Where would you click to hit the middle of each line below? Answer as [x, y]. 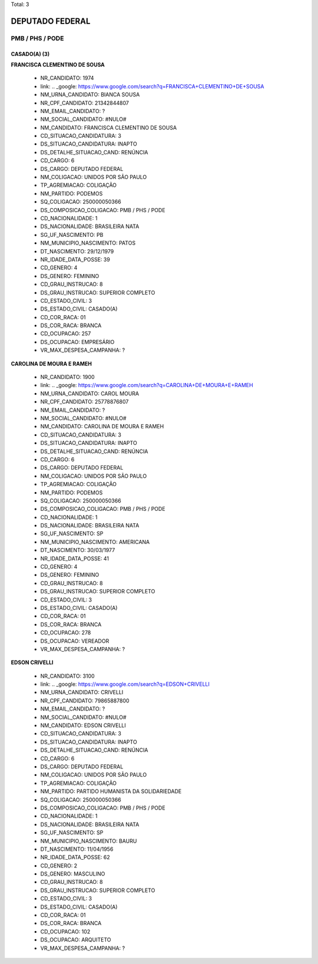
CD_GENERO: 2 [59, 866]
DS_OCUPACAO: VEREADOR [75, 641]
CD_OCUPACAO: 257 [66, 334]
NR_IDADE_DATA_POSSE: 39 [75, 259]
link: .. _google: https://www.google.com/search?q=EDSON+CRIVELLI [125, 684]
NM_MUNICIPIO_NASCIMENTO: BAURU [89, 841]
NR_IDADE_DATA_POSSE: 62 [75, 857]
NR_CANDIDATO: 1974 [67, 78]
